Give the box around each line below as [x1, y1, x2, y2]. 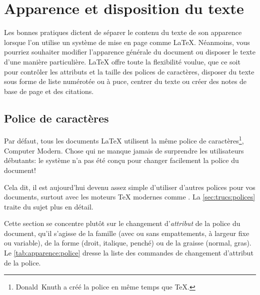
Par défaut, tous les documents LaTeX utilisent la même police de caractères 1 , [4, 134, 244, 146]
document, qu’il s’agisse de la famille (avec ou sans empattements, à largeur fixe [4, 227, 249, 238]
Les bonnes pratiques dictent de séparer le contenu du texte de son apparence [4, 27, 242, 37]
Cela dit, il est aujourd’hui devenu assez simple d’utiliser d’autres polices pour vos [4, 181, 255, 192]
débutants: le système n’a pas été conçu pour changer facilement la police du [4, 155, 239, 165]
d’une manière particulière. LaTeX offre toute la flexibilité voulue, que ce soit [4, 56, 240, 66]
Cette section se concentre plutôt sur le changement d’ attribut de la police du [4, 218, 240, 228]
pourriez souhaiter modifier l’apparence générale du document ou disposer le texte [4, 46, 255, 57]
